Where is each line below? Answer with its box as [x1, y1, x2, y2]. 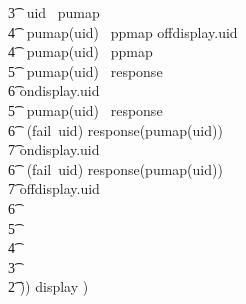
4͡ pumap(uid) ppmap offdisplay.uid [8, 21, 238, 42]
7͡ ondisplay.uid [8, 139, 100, 160]
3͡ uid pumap [8, 2, 100, 22]
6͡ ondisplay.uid [8, 80, 100, 101]
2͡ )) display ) [8, 276, 89, 297]
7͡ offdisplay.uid [8, 178, 100, 199]
